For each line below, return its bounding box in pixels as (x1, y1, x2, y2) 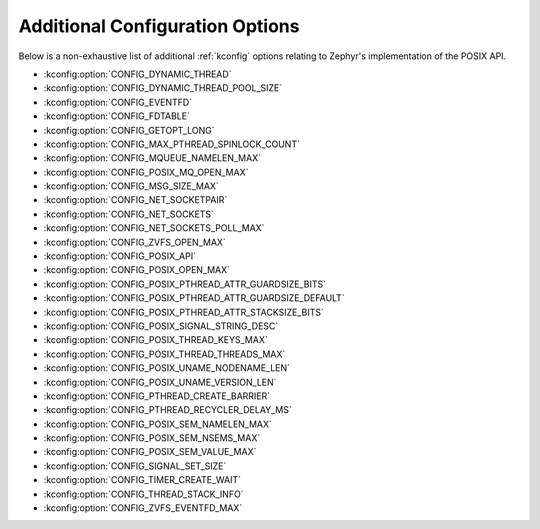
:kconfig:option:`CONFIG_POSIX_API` (43, 250, 197, 262)
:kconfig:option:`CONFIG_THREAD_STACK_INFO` (43, 488, 244, 500)
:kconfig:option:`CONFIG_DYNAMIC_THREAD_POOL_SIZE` (43, 82, 283, 94)
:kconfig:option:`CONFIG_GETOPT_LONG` (43, 124, 215, 136)
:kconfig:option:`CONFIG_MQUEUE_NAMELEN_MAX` (43, 152, 262, 164)
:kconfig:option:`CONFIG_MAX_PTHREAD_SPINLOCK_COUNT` (43, 138, 300, 150)
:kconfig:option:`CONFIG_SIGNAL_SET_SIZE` (43, 460, 227, 472)
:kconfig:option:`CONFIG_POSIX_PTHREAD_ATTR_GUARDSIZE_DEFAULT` (43, 292, 345, 304)
